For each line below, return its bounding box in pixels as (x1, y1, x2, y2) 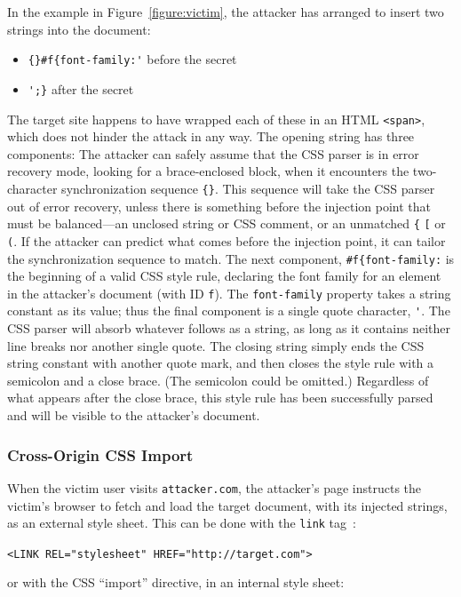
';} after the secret (28, 79, 134, 98)
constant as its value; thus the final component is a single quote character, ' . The (7, 301, 450, 320)
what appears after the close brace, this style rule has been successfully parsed (7, 388, 433, 407)
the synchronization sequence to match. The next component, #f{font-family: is (7, 249, 455, 267)
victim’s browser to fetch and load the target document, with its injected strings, (7, 496, 448, 514)
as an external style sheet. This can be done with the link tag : (7, 513, 356, 532)
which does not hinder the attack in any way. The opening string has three (7, 127, 415, 146)
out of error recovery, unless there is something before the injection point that (7, 196, 431, 215)
